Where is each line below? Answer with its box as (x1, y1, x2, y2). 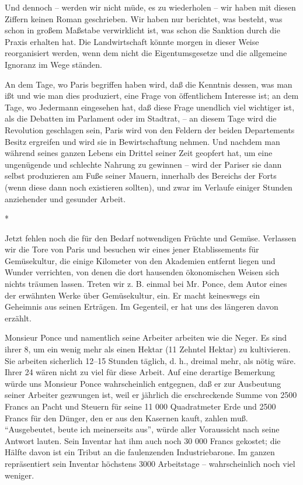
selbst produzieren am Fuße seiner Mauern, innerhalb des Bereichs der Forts (5, 169, 277, 182)
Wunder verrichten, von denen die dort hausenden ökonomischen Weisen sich (5, 266, 280, 278)
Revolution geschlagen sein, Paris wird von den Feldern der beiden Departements (5, 123, 295, 136)
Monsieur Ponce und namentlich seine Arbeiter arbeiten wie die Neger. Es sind (5, 331, 287, 344)
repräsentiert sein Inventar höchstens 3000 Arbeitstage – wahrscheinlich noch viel (5, 457, 295, 469)
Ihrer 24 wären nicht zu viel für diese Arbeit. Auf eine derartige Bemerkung (5, 366, 275, 378)
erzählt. (5, 311, 32, 324)
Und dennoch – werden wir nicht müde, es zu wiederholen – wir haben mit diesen (5, 1, 296, 13)
